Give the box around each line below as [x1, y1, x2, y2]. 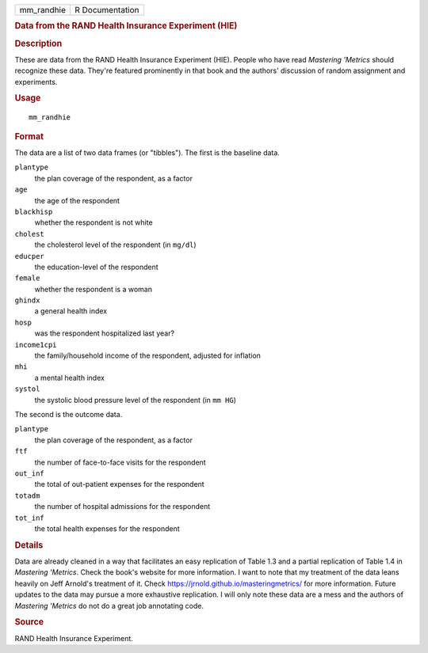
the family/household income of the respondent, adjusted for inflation [34, 351, 262, 360]
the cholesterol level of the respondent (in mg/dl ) [34, 240, 197, 249]
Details [14, 539, 44, 550]
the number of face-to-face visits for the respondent [34, 457, 206, 467]
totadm [14, 491, 40, 500]
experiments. [14, 77, 58, 86]
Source [14, 617, 44, 628]
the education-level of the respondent [34, 262, 159, 271]
